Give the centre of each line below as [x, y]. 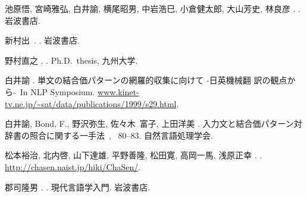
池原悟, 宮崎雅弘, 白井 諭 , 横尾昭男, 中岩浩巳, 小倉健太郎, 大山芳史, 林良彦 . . [153, 8]
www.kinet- [118, 91]
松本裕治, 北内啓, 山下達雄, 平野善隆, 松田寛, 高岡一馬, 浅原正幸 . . [134, 155]
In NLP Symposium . [57, 91]
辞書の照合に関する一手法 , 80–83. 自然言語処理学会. [109, 135]
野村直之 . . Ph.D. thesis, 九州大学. [71, 60]
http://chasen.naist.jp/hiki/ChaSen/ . [73, 166]
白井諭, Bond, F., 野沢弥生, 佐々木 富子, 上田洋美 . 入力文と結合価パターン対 [153, 123]
